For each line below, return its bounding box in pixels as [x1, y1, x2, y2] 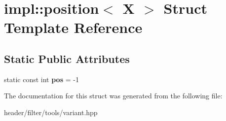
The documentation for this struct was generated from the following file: [4, 91, 223, 101]
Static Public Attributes [4, 51, 130, 66]
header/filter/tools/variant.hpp [4, 107, 98, 117]
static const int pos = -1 [4, 74, 79, 84]
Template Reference [4, 17, 143, 37]
